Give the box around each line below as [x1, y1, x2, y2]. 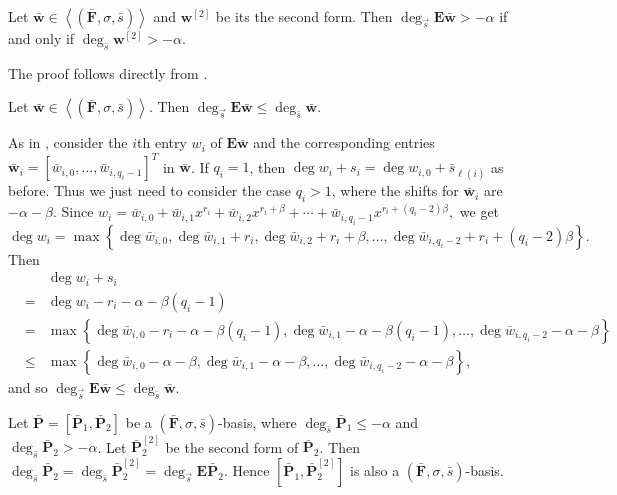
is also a [350, 460, 400, 481]
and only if [8, 28, 75, 48]
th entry [137, 132, 187, 153]
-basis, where [218, 411, 297, 432]
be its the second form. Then [215, 6, 393, 26]
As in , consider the [8, 132, 128, 153]
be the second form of [165, 436, 299, 457]
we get [459, 201, 500, 222]
